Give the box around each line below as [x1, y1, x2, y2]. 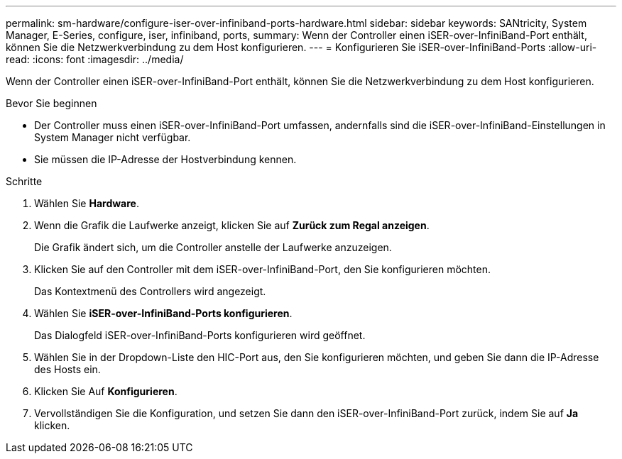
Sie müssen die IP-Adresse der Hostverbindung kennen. [34, 153, 297, 165]
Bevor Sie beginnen [6, 97, 97, 109]
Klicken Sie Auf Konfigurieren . [34, 385, 178, 397]
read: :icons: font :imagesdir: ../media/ [6, 53, 184, 65]
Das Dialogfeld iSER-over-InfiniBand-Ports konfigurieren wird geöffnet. [34, 329, 366, 341]
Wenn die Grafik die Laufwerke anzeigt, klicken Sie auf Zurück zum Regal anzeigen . [34, 219, 430, 231]
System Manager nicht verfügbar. [34, 131, 191, 143]
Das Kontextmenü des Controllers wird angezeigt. [34, 285, 266, 297]
